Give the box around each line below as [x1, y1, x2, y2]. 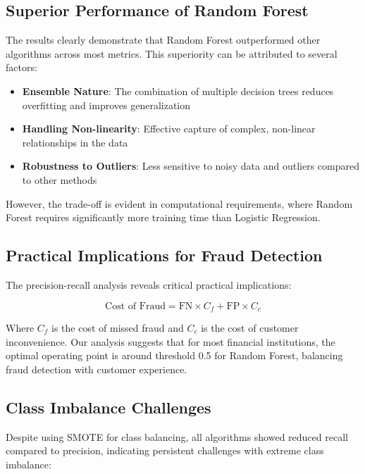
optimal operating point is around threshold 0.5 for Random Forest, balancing [6, 348, 343, 363]
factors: [6, 60, 37, 75]
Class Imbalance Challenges [6, 396, 211, 418]
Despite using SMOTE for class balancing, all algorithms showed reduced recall [6, 429, 348, 444]
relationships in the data [22, 135, 128, 149]
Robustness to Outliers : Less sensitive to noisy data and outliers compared [22, 158, 359, 173]
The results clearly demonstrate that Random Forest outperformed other [6, 32, 321, 47]
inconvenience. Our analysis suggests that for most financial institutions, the [6, 334, 335, 349]
